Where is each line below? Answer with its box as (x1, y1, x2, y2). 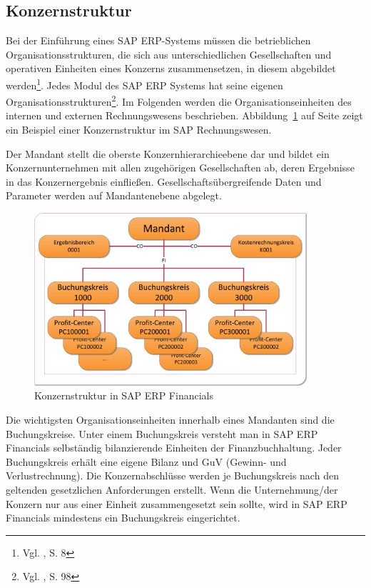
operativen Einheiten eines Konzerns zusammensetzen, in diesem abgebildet (6, 61, 336, 76)
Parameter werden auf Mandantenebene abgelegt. (6, 188, 222, 203)
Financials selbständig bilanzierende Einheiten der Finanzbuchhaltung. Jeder (6, 440, 342, 455)
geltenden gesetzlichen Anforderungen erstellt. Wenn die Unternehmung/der (6, 482, 338, 497)
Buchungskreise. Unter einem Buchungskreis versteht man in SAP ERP (6, 426, 318, 441)
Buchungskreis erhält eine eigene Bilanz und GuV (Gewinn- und (6, 454, 287, 469)
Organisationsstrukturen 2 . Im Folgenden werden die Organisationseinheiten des (6, 92, 352, 109)
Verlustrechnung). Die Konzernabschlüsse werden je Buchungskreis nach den (6, 468, 339, 483)
